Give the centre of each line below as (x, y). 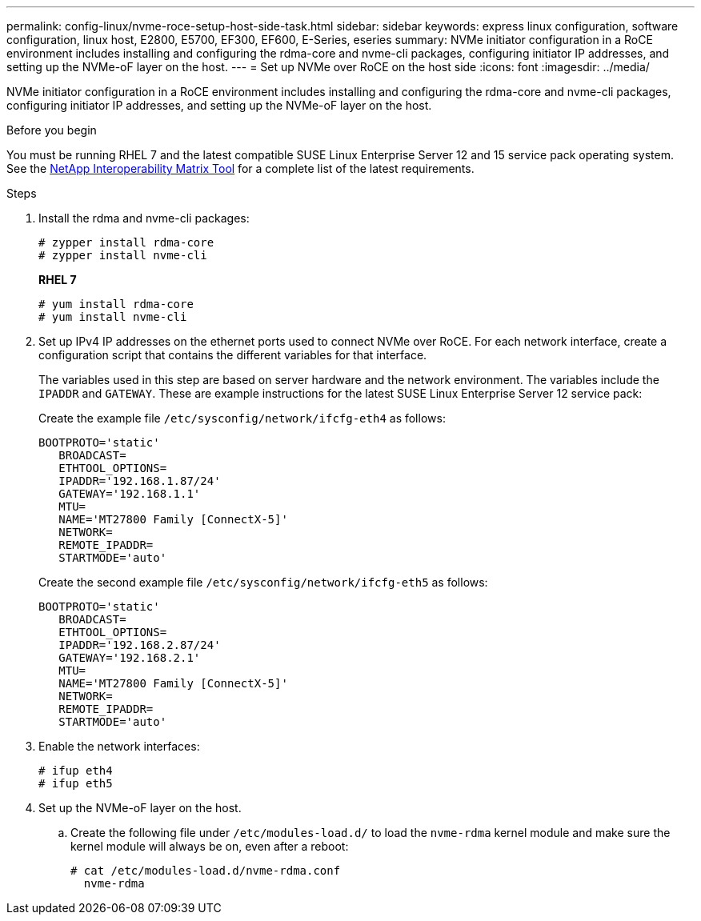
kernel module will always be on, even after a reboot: (210, 846)
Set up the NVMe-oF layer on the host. (140, 808)
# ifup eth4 (76, 771)
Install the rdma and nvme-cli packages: (144, 218)
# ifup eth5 (76, 783)
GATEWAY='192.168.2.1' (130, 658)
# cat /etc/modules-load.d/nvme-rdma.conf (206, 871)
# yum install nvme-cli (113, 317)
